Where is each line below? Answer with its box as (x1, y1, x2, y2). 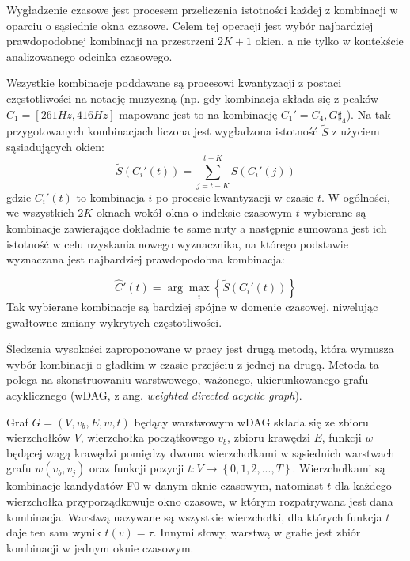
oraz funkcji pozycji (89, 460, 184, 476)
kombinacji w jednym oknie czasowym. (6, 539, 194, 555)
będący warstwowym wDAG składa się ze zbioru (134, 413, 369, 430)
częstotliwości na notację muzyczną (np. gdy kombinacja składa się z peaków (6, 89, 379, 106)
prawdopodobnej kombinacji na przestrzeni (6, 32, 214, 49)
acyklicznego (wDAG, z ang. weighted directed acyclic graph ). (6, 387, 302, 404)
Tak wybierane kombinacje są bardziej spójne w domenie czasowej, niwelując (6, 298, 378, 315)
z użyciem (332, 123, 380, 139)
